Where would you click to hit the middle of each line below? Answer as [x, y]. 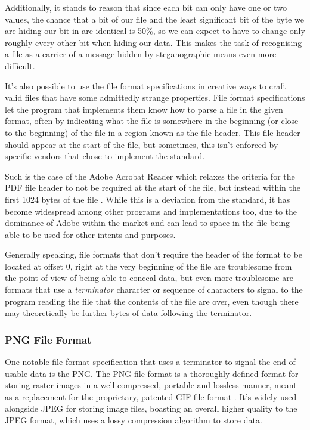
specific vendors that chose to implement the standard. [105, 156]
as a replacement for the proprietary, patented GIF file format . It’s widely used [151, 396]
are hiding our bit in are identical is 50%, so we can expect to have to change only [155, 31]
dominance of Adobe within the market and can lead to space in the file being [148, 223]
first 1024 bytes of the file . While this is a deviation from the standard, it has [148, 199]
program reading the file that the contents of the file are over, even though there [152, 301]
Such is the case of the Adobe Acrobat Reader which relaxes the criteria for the [150, 176]
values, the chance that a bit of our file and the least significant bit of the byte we [154, 19]
